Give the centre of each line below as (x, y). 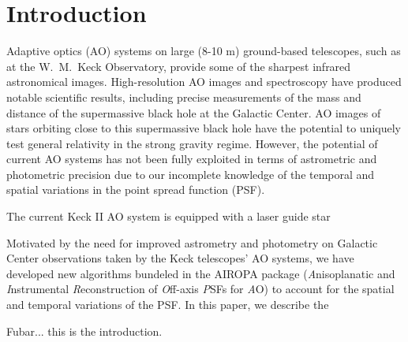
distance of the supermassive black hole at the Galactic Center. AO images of (194, 112)
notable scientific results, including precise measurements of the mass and (184, 97)
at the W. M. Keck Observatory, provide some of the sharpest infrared (179, 66)
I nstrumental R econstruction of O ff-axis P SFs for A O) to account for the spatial (200, 289)
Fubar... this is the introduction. (84, 331)
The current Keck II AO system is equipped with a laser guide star (168, 216)
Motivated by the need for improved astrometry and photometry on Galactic (192, 242)
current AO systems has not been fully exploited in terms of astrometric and (192, 159)
